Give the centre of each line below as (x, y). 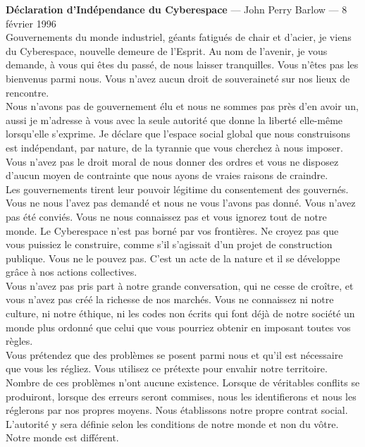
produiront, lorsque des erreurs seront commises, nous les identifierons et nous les (181, 396)
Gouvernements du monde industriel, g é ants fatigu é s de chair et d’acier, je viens (179, 37)
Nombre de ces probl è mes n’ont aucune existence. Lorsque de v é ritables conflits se (183, 382)
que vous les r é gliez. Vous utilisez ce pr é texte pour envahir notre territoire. (167, 368)
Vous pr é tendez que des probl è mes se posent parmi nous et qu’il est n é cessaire (174, 354)
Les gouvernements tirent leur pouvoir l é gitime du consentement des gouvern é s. (177, 189)
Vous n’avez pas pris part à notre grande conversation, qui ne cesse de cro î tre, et (180, 285)
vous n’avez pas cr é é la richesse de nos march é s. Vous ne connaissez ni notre (170, 299)
